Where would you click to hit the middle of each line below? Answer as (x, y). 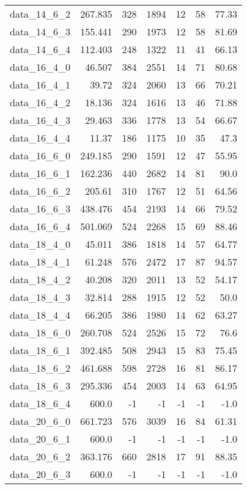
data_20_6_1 (40, 439)
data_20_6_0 (40, 421)
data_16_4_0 (40, 67)
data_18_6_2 (40, 368)
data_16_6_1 (40, 173)
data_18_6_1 (40, 350)
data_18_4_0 (40, 244)
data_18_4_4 (40, 315)
